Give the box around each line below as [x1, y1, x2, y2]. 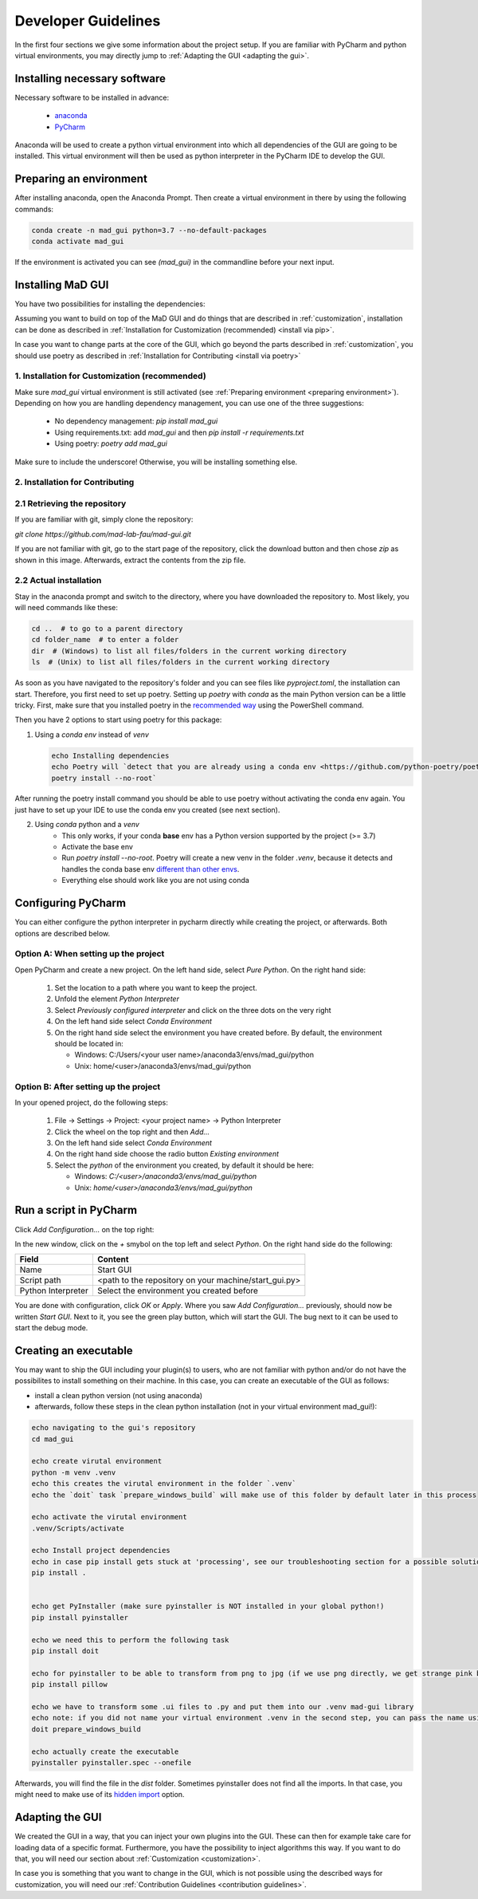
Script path [19, 1275, 61, 1286]
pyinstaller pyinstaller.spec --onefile [31, 1758, 191, 1767]
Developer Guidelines [14, 12, 161, 30]
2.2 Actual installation [14, 575, 102, 586]
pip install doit [31, 1647, 100, 1655]
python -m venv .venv [31, 1468, 116, 1477]
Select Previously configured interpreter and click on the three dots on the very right [54, 1005, 331, 1015]
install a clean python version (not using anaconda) [34, 1390, 203, 1400]
